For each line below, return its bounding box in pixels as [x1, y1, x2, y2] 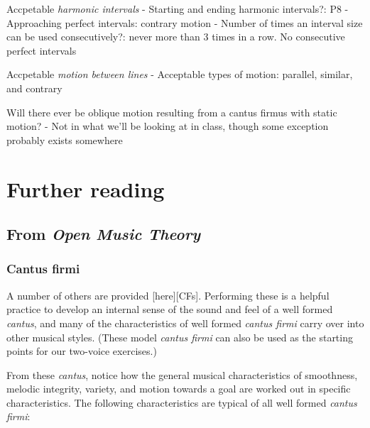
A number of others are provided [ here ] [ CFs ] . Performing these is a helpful [6, 287, 330, 302]
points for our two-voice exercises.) [6, 344, 157, 358]
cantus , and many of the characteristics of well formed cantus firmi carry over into [6, 315, 364, 330]
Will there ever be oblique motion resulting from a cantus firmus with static [6, 104, 337, 119]
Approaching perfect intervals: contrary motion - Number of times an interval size [6, 15, 363, 30]
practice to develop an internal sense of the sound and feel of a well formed [6, 302, 333, 317]
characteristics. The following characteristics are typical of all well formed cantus [6, 395, 357, 410]
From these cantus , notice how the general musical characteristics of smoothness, [6, 367, 358, 382]
